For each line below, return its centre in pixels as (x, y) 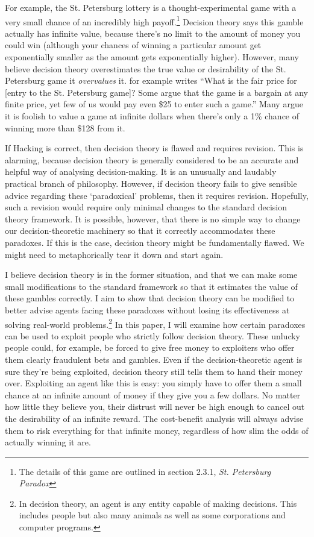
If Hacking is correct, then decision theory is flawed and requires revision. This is (154, 148)
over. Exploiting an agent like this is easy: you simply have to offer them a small (153, 383)
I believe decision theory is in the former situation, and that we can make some (151, 275)
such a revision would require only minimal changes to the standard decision (146, 207)
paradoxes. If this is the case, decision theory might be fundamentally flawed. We (155, 242)
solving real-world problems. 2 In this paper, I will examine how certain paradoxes (155, 323)
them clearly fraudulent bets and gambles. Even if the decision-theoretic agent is (154, 359)
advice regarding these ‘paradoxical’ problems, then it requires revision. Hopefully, (157, 195)
